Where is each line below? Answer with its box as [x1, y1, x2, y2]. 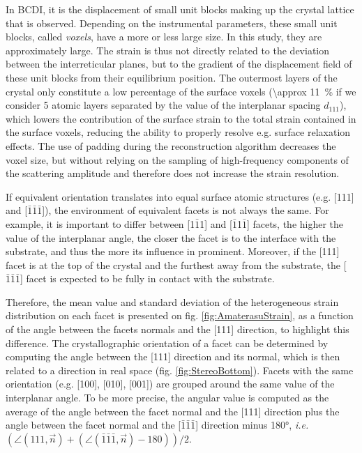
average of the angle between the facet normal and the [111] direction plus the [6, 404, 340, 418]
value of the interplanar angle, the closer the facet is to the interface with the [6, 230, 336, 245]
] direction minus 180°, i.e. [195, 417, 309, 432]
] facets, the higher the [246, 216, 344, 231]
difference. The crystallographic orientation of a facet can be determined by [6, 335, 329, 350]
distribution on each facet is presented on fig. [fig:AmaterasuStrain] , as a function [6, 308, 354, 323]
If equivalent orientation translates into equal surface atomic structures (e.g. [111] [6, 189, 354, 204]
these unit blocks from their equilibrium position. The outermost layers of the [6, 70, 338, 84]
